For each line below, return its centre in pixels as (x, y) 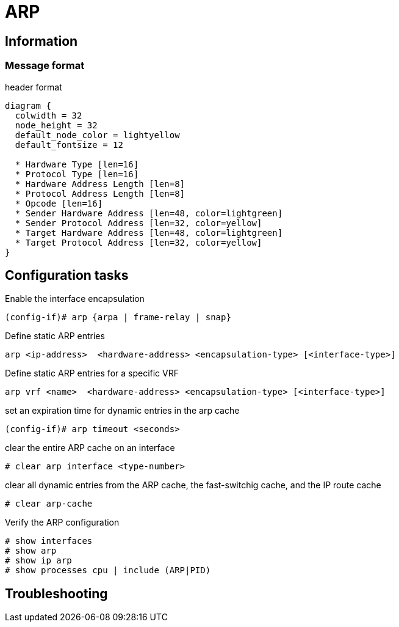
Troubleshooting (56, 593)
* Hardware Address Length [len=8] (100, 184)
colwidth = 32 (49, 115)
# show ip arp (38, 561)
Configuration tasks (67, 275)
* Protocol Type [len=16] (77, 174)
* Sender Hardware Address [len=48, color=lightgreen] (149, 213)
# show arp (31, 551)
